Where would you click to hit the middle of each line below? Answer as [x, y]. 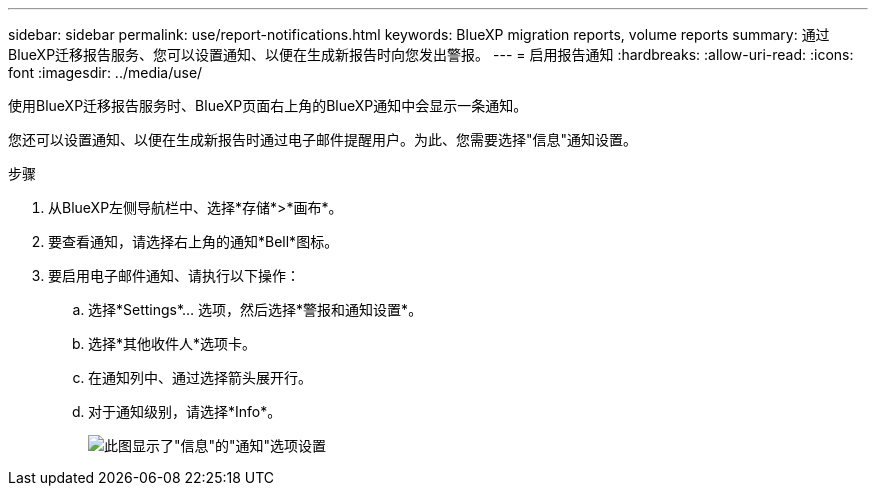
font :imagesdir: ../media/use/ [105, 72]
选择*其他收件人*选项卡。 [172, 343]
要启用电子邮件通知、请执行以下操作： [174, 275]
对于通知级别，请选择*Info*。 [185, 411]
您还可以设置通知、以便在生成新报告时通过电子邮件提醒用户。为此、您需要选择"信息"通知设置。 [323, 139]
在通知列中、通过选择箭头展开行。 [200, 377]
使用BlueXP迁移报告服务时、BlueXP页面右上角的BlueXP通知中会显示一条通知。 [268, 105]
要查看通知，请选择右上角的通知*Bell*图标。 [193, 241]
